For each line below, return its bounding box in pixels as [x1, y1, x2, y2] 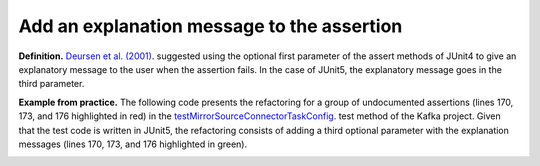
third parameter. [18, 78, 85, 90]
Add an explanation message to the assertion [18, 15, 403, 37]
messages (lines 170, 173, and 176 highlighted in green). [18, 138, 248, 150]
